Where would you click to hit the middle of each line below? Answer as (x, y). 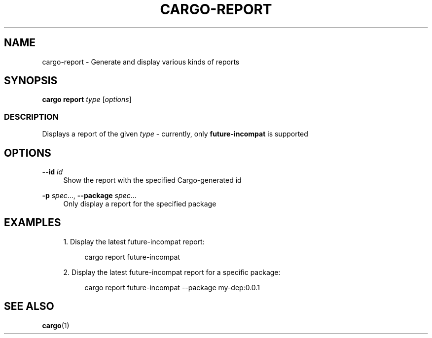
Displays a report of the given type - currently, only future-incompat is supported (175, 134)
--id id (53, 172)
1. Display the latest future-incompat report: (134, 241)
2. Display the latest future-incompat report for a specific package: (172, 272)
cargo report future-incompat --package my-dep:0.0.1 (172, 287)
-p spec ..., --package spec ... (89, 196)
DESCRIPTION (32, 117)
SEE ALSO (29, 306)
